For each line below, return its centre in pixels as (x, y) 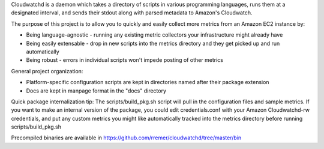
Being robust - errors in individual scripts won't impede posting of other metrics (124, 60)
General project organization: (47, 71)
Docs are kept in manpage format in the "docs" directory (96, 91)
